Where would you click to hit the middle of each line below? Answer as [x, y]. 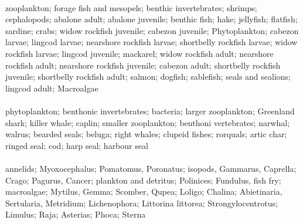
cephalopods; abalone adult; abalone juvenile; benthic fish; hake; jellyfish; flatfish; [151, 19]
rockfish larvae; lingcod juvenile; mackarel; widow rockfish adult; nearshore [139, 53]
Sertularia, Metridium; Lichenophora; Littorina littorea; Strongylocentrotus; [142, 203]
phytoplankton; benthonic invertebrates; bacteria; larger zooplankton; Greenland [150, 111]
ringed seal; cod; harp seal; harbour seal [77, 145]
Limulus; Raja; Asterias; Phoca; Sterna [76, 214]
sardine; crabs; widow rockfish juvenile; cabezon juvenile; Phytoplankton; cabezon [152, 30]
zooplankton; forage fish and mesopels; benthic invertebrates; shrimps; [131, 7]
